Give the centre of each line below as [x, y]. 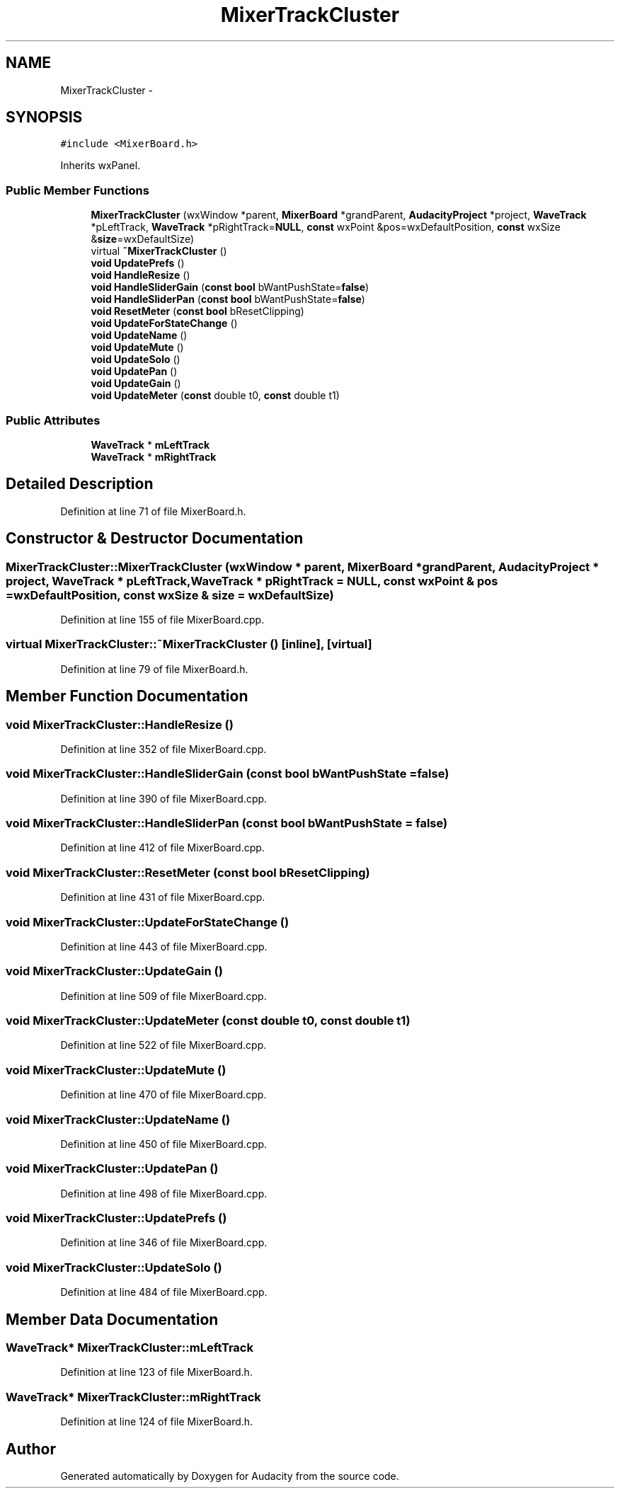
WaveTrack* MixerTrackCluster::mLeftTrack [130, 1348]
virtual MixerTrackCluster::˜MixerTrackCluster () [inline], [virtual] [189, 644]
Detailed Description [80, 484]
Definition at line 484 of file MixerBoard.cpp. [164, 1292]
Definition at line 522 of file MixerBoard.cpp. [163, 1045]
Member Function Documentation [127, 696]
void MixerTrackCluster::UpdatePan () [112, 1169]
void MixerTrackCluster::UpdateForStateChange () [148, 922]
